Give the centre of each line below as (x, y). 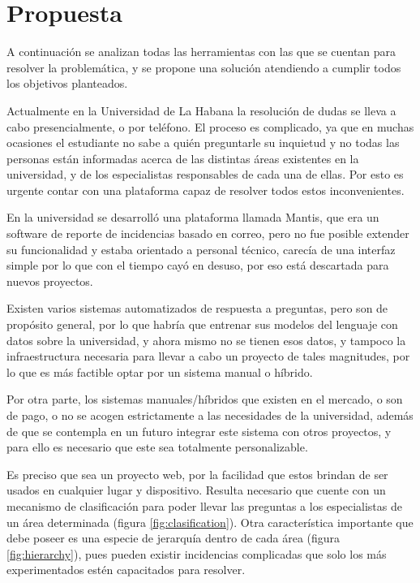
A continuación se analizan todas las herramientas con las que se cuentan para (201, 52)
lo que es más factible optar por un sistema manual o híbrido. (160, 371)
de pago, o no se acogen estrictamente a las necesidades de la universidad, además (210, 415)
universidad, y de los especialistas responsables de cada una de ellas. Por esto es (205, 174)
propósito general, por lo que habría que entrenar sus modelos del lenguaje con (202, 324)
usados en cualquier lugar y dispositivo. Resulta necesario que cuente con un (196, 490)
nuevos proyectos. (50, 281)
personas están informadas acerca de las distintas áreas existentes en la (183, 158)
